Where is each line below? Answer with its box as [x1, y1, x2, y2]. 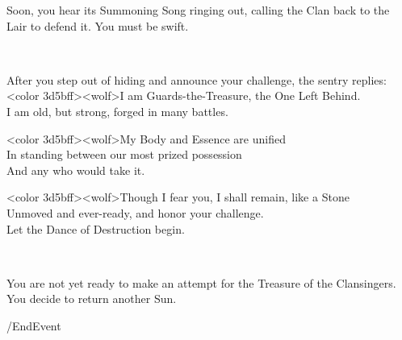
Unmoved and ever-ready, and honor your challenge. [6, 204, 264, 221]
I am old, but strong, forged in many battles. [6, 102, 228, 119]
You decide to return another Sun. [6, 290, 177, 307]
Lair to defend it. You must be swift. [6, 17, 189, 34]
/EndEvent [6, 317, 61, 334]
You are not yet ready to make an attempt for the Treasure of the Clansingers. [6, 274, 396, 291]
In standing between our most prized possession [6, 146, 242, 163]
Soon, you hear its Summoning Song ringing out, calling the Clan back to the [6, 2, 390, 18]
